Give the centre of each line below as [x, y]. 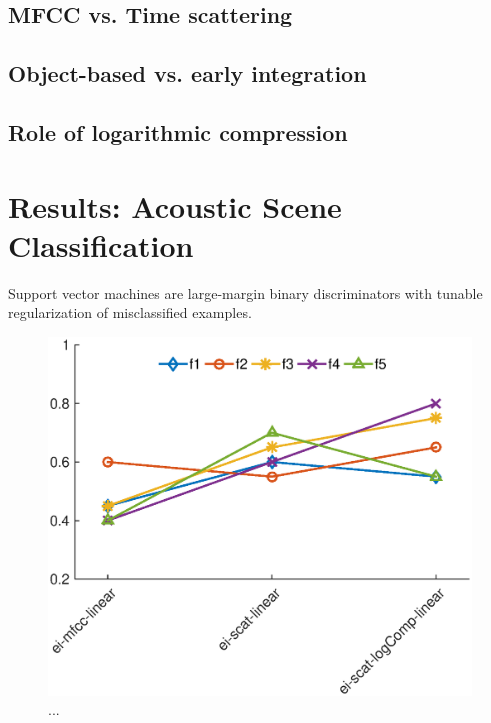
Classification [101, 244]
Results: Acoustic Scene [175, 205]
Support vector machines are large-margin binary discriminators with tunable [245, 292]
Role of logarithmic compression [178, 131]
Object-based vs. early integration [187, 73]
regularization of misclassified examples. [130, 312]
